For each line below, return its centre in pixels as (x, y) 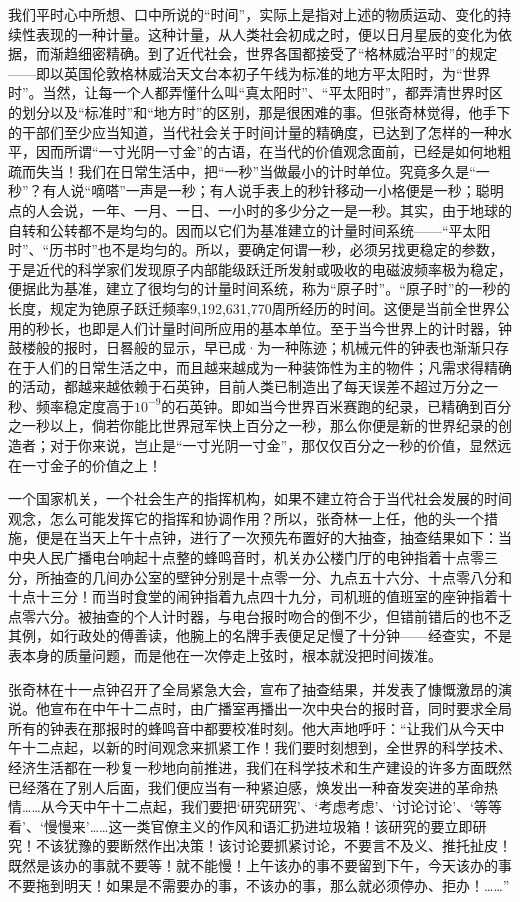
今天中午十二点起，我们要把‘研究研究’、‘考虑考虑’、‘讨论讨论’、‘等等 (278, 806)
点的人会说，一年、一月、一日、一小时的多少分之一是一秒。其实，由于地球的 (260, 209)
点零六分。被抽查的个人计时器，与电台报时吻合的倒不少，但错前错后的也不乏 (260, 615)
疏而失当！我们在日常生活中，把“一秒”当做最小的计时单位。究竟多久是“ (242, 170)
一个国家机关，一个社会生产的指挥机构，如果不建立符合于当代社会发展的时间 (260, 498)
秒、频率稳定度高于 (71, 405)
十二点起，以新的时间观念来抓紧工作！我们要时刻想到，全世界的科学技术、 (266, 747)
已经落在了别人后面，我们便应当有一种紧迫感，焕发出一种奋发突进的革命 (246, 786)
